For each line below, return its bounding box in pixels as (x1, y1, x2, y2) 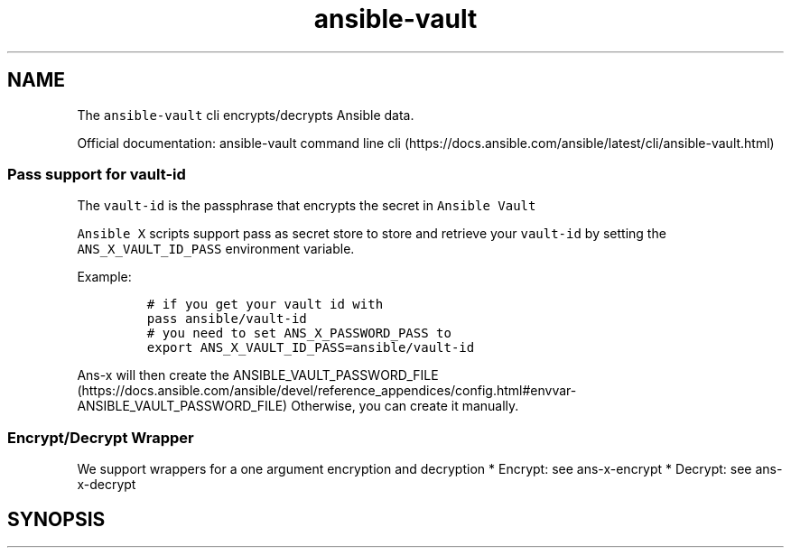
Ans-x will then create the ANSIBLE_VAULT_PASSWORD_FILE (77, 367, 439, 384)
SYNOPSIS (7, 507, 106, 531)
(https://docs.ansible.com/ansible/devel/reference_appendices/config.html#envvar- (77, 383, 577, 399)
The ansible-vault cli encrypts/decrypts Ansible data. (77, 106, 414, 123)
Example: (77, 269, 132, 285)
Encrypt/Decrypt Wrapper (7, 428, 194, 447)
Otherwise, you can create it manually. (291, 398, 519, 414)
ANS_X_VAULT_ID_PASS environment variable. (77, 241, 355, 257)
